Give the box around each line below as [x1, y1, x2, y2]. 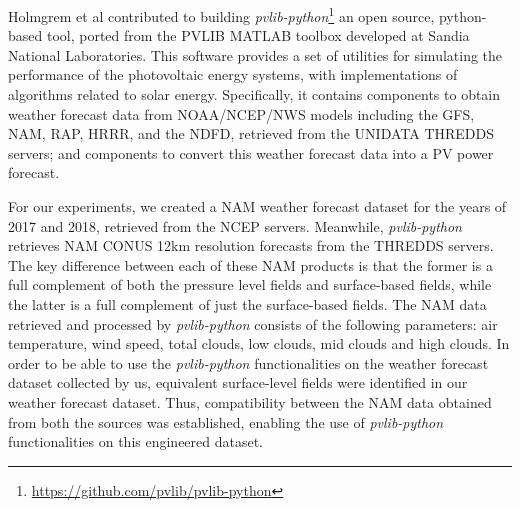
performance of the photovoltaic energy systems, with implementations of [8, 64, 458, 85]
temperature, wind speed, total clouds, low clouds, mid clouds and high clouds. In [8, 333, 510, 354]
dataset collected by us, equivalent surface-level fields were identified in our [8, 372, 468, 393]
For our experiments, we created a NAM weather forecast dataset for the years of [8, 196, 507, 216]
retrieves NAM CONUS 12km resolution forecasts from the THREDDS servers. [8, 235, 494, 256]
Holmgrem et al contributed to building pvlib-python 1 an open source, [8, 3, 435, 26]
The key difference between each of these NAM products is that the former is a [8, 254, 493, 275]
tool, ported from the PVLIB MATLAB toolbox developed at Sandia [46, 25, 470, 46]
